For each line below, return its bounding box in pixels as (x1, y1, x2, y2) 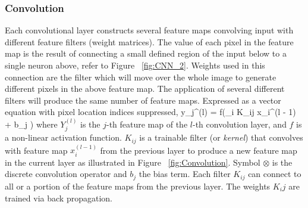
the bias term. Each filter (139, 167, 231, 180)
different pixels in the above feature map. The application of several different (5, 82, 285, 95)
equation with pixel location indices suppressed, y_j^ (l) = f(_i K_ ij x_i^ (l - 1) (5, 105, 296, 118)
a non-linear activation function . (5, 131, 122, 144)
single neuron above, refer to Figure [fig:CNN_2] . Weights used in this (5, 59, 265, 71)
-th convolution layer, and (192, 117, 287, 130)
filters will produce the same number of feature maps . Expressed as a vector (5, 94, 281, 106)
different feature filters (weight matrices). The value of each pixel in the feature (5, 35, 294, 48)
